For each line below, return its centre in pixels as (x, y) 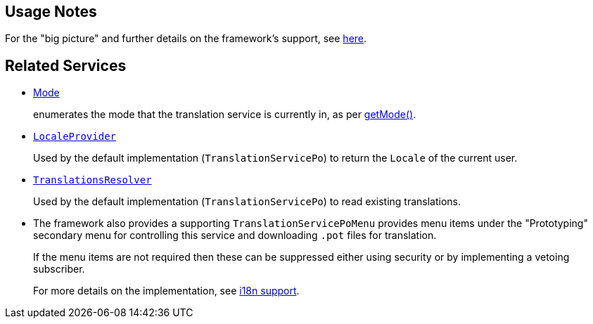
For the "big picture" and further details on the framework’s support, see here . (186, 39)
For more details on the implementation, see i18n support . (166, 291)
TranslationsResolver (93, 180)
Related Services (66, 65)
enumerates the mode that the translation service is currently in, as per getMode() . (225, 115)
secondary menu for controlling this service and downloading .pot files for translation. (235, 235)
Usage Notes (51, 12)
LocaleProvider (75, 137)
